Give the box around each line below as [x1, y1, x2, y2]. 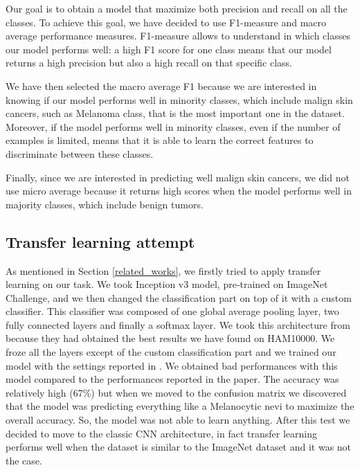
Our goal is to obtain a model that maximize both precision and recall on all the [6, 1, 348, 15]
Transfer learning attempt [6, 231, 195, 252]
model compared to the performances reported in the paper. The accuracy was [6, 372, 339, 386]
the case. [6, 453, 42, 467]
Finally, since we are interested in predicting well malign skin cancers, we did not [6, 170, 350, 184]
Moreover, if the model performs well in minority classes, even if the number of [6, 119, 341, 134]
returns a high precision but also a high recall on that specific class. [6, 55, 293, 70]
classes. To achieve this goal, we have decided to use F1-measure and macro [6, 15, 327, 29]
